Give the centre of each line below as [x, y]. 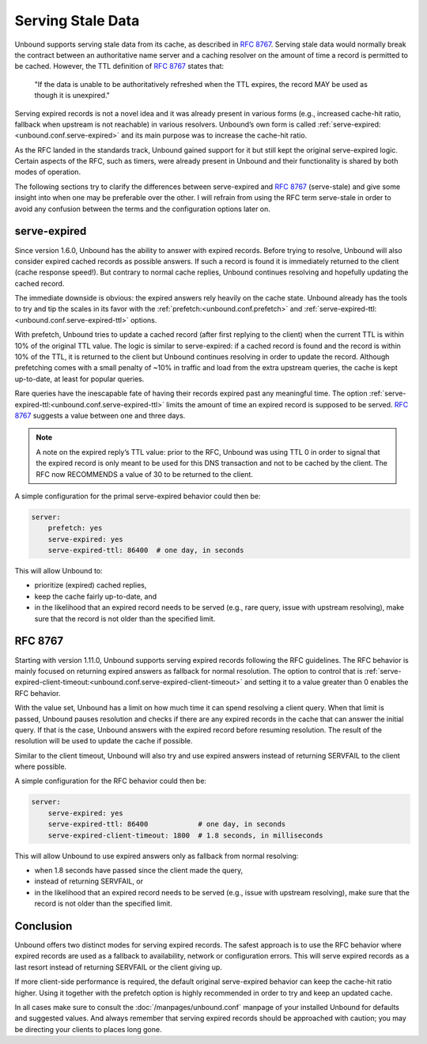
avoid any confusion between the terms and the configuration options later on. [142, 209]
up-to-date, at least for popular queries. [79, 379]
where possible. [41, 766]
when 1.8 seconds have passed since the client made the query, [139, 870]
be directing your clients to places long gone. [88, 1029]
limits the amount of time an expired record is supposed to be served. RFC [287, 404]
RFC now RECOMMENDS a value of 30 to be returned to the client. [144, 474]
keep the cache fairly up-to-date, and [96, 596]
